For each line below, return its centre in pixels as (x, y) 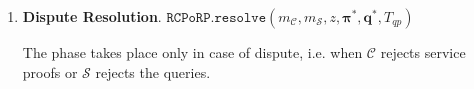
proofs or (50, 71)
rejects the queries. (153, 71)
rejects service (423, 52)
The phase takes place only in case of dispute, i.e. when (192, 52)
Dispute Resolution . (92, 16)
